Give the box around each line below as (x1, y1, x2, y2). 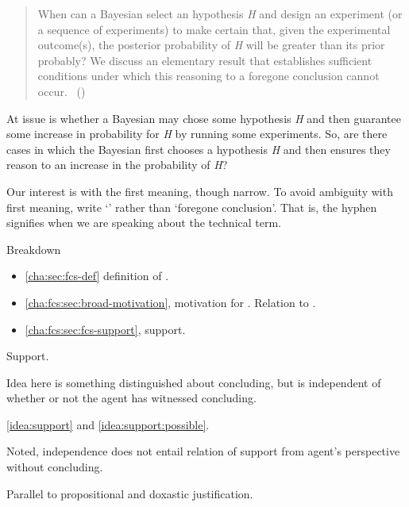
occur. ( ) (37, 83, 86, 99)
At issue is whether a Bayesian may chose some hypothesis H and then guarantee (6, 109, 401, 126)
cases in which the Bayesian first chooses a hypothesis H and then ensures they (6, 140, 391, 157)
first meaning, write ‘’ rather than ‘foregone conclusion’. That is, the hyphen (6, 198, 377, 215)
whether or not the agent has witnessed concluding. (6, 390, 257, 406)
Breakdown (6, 240, 61, 257)
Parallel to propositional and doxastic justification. (6, 485, 253, 501)
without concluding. (6, 459, 103, 475)
